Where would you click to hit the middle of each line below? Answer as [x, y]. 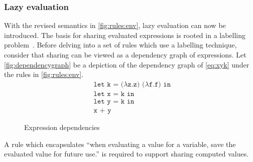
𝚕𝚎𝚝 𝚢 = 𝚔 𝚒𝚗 [114, 101]
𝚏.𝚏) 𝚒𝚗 [160, 84]
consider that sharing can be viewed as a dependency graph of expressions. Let [125, 54]
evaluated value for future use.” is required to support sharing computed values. [126, 154]
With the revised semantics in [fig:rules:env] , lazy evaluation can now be [115, 25]
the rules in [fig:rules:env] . [44, 74]
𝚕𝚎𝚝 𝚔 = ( [109, 84]
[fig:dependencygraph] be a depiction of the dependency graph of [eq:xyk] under [127, 64]
